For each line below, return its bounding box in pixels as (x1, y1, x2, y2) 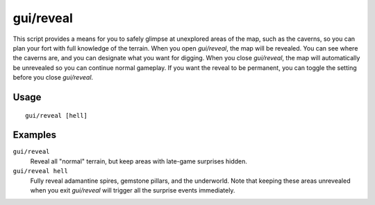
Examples (12, 129, 57, 141)
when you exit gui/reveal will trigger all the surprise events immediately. (30, 186, 235, 194)
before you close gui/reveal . (12, 73, 94, 82)
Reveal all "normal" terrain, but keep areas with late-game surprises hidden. (30, 157, 248, 166)
